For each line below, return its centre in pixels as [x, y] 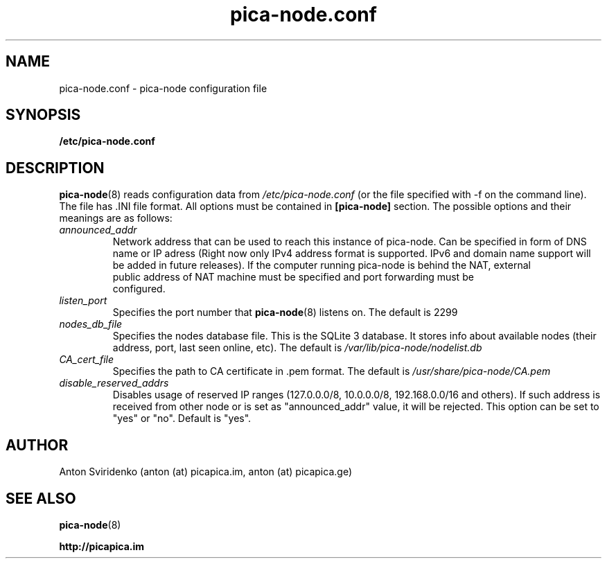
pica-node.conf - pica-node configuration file [163, 88]
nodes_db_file [91, 324]
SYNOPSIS [43, 115]
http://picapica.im [102, 546]
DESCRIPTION [55, 168]
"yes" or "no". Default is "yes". [182, 418]
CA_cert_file [86, 360]
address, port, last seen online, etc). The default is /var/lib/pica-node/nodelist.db [297, 348]
